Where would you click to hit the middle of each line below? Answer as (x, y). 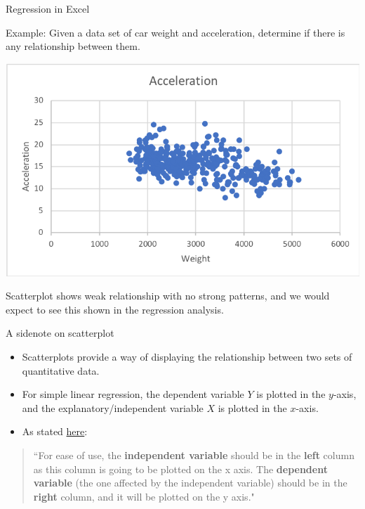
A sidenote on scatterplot (60, 333)
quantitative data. (61, 370)
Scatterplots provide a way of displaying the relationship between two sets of (187, 357)
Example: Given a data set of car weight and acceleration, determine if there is (175, 32)
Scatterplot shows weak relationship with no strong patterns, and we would (168, 296)
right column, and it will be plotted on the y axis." (144, 496)
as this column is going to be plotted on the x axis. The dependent (180, 469)
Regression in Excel (48, 8)
